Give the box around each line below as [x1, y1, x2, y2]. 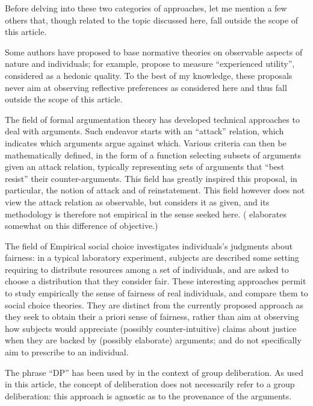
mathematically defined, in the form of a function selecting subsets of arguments [5, 148, 302, 161]
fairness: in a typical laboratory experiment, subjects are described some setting [5, 251, 299, 264]
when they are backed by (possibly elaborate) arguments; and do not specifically [5, 334, 302, 346]
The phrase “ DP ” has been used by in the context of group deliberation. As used [5, 366, 303, 378]
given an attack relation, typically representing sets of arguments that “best [5, 160, 285, 173]
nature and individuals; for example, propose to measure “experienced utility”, [5, 57, 295, 70]
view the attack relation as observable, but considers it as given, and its [5, 195, 270, 208]
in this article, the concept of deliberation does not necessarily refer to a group [5, 378, 295, 390]
